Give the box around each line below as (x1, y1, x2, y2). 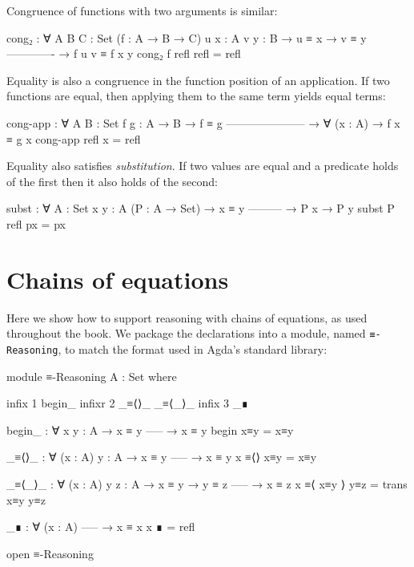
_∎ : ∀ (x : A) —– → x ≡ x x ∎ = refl (6, 518, 195, 535)
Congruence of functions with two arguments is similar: (6, 2, 278, 18)
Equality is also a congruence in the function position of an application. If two (6, 71, 390, 88)
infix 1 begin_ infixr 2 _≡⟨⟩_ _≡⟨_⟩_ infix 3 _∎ (6, 395, 249, 411)
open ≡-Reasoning (6, 545, 94, 561)
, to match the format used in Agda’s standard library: (58, 340, 328, 357)
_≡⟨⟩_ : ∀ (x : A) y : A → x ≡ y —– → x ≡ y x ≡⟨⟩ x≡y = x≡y (6, 448, 317, 465)
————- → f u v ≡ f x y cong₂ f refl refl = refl (6, 45, 241, 62)
